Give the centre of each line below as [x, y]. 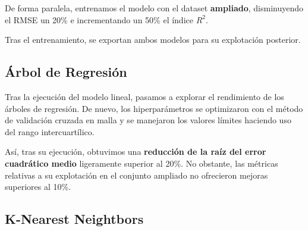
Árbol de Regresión [66, 72]
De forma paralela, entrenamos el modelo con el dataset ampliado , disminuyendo [154, 8]
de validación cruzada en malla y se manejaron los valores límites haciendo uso [148, 120]
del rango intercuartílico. [50, 131]
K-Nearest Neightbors [74, 219]
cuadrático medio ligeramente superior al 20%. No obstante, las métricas [142, 163]
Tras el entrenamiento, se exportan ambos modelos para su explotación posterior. [153, 40]
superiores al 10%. [38, 187]
